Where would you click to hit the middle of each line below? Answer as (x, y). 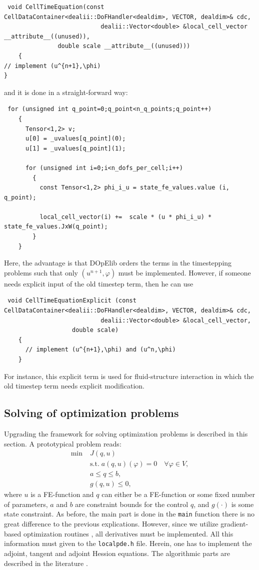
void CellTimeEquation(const (56, 7)
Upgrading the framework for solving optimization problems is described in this (126, 433)
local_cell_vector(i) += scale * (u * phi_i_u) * (126, 217)
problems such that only (41, 272)
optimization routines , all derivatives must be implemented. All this (128, 533)
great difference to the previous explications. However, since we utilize (111, 524)
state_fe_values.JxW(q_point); (56, 227)
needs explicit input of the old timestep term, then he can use (99, 283)
